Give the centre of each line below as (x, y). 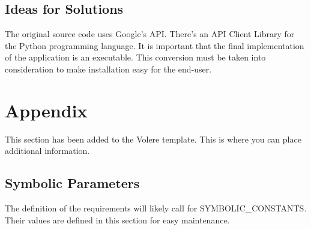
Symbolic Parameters (72, 183)
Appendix (46, 110)
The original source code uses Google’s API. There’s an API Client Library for (150, 34)
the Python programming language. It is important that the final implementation (155, 45)
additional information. (47, 151)
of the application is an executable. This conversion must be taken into (135, 57)
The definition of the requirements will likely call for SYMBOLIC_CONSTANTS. (156, 208)
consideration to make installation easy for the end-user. (108, 69)
